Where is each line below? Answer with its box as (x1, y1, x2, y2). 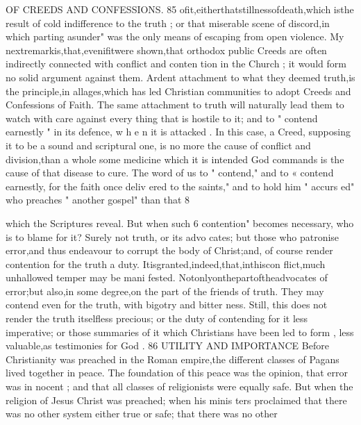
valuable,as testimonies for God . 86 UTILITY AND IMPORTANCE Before (6, 338, 329, 353)
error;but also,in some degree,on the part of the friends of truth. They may (6, 283, 324, 298)
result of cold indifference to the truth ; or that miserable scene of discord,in (6, 15, 330, 30)
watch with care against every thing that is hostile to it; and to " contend (6, 110, 318, 125)
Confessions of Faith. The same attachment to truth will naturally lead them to (6, 97, 344, 112)
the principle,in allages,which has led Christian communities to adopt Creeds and (6, 83, 351, 98)
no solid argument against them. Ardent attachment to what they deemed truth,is (6, 69, 355, 84)
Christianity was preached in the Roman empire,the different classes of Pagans (6, 351, 339, 366)
